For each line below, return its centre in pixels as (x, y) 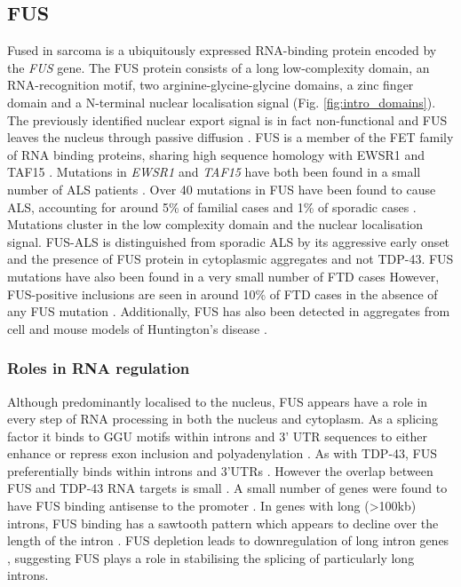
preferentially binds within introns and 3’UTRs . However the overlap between (220, 470)
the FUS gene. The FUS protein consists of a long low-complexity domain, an (219, 67)
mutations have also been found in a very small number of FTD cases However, (223, 276)
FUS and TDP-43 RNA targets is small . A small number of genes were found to (227, 488)
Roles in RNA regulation (99, 368)
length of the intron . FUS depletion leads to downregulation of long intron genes (228, 540)
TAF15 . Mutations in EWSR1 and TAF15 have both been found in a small (214, 172)
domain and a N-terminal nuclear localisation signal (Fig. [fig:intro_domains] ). (222, 102)
